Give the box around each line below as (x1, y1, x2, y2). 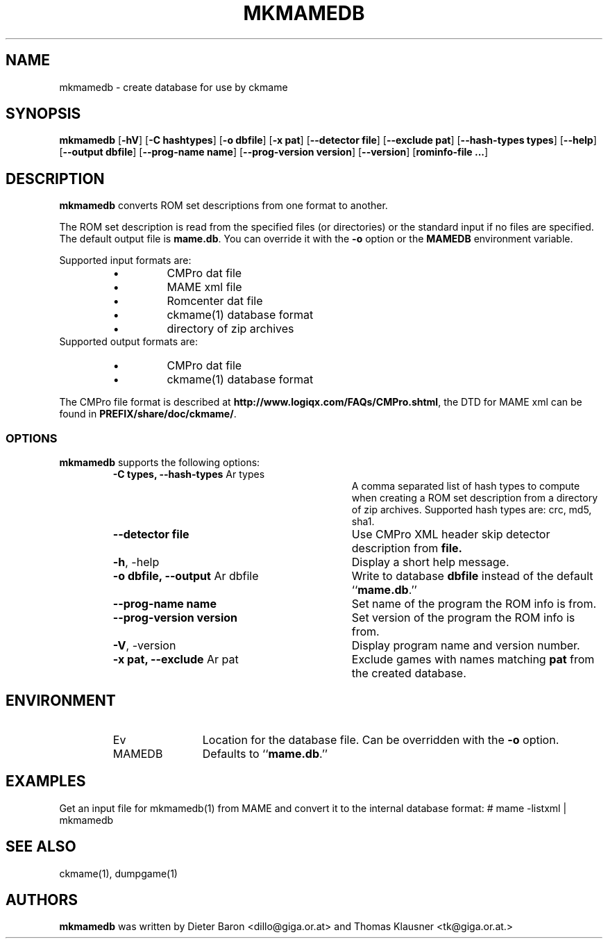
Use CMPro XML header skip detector (351, 527, 550, 542)
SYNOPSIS (6, 105, 81, 123)
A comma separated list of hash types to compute (351, 480, 580, 492)
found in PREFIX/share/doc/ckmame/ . (59, 408, 237, 420)
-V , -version (112, 638, 176, 653)
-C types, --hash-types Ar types (112, 468, 265, 481)
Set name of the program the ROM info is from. (351, 597, 597, 611)
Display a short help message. (351, 555, 509, 570)
